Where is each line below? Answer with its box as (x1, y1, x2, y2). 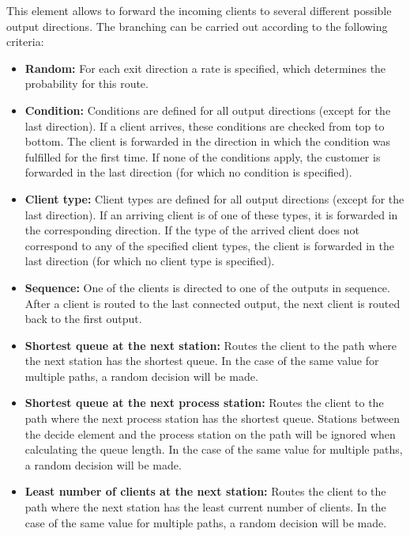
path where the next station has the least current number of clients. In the (24, 499, 386, 515)
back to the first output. (24, 310, 142, 327)
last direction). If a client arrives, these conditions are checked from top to (24, 117, 385, 134)
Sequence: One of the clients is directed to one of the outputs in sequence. (24, 279, 390, 295)
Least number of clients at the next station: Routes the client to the (24, 483, 386, 500)
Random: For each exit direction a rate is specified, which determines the (24, 59, 386, 76)
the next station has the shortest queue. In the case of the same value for (24, 352, 379, 369)
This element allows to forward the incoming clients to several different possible (6, 2, 392, 18)
